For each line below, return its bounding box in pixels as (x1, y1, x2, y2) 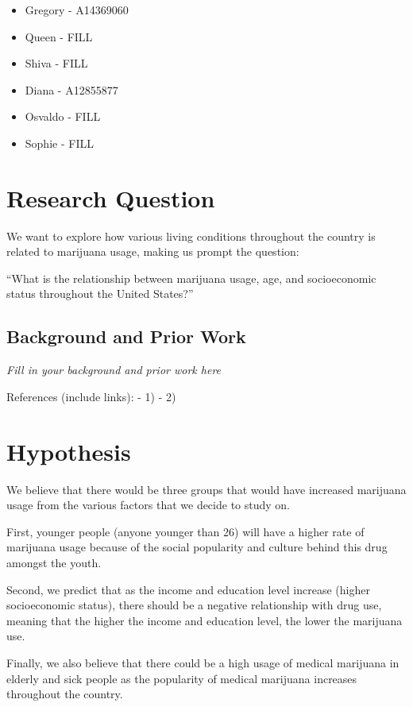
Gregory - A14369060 (25, 2, 129, 17)
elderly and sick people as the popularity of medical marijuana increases (6, 670, 357, 686)
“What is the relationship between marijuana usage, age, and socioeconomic (6, 269, 376, 286)
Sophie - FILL (25, 134, 94, 151)
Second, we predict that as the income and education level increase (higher (6, 581, 370, 597)
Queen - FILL (25, 28, 93, 44)
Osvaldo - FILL (25, 108, 101, 125)
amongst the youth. (6, 554, 102, 570)
